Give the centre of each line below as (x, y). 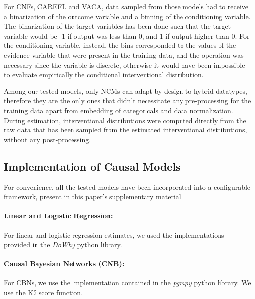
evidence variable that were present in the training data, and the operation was (124, 55)
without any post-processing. (48, 139)
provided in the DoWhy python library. (63, 244)
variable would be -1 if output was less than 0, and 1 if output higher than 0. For (127, 35)
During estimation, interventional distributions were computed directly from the (125, 120)
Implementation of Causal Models (92, 166)
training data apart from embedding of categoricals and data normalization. (119, 110)
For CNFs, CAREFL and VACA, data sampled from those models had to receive (126, 6)
